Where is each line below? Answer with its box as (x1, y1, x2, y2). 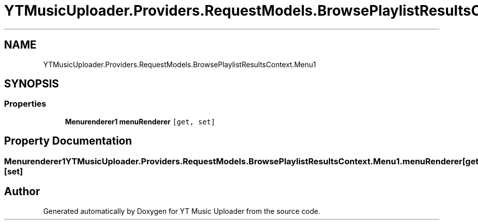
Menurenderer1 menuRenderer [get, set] (65, 117, 215, 126)
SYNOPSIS (4, 77, 59, 91)
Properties (4, 99, 47, 109)
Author (4, 185, 40, 198)
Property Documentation (4, 135, 132, 148)
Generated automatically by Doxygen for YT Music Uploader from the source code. (43, 206, 321, 215)
